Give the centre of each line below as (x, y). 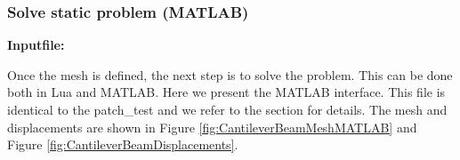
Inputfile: (36, 45)
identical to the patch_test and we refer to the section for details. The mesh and (227, 109)
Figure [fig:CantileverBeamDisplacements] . (123, 144)
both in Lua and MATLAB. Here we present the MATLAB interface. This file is (226, 92)
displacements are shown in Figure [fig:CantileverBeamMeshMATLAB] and (212, 127)
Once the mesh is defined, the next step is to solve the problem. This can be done (230, 74)
